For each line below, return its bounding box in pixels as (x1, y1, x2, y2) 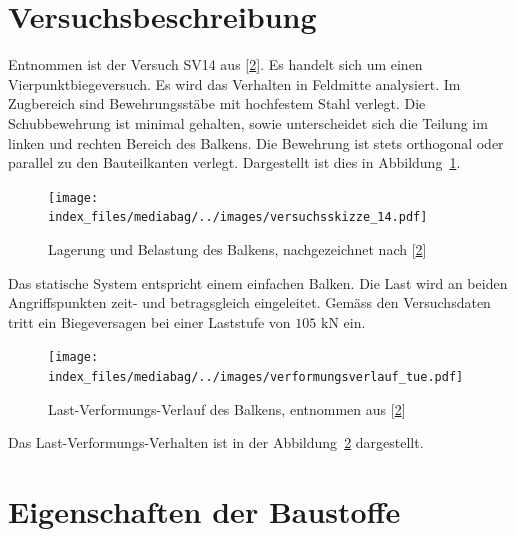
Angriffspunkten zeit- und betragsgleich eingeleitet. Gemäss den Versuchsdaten (8, 292, 491, 313)
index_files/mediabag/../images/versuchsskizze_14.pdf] (48, 210, 428, 225)
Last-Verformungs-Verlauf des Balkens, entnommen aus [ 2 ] (48, 398, 406, 419)
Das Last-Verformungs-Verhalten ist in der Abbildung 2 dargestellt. (8, 432, 424, 453)
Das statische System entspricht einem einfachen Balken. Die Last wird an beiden (8, 272, 508, 293)
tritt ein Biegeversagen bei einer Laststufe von (8, 311, 291, 332)
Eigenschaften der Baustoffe (8, 491, 401, 532)
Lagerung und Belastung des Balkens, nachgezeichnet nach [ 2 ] (48, 239, 427, 259)
